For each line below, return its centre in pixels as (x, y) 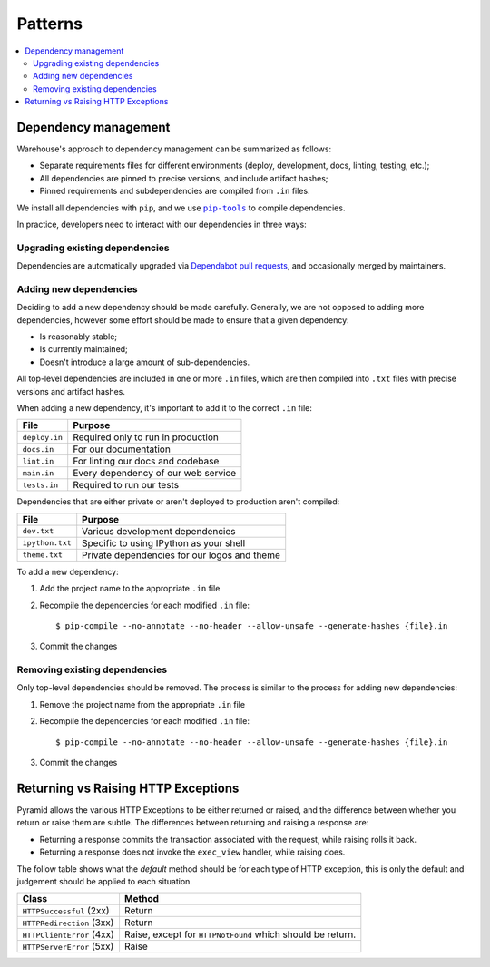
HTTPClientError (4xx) (69, 934)
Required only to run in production (146, 437)
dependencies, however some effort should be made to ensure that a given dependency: (183, 320)
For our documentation (122, 449)
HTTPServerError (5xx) (68, 946)
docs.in (38, 449)
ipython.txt (47, 543)
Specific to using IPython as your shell (164, 542)
